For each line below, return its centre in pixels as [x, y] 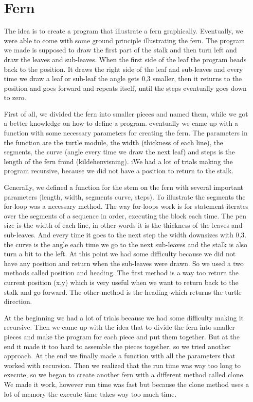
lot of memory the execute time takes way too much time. [90, 394]
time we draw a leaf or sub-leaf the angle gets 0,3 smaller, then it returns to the [123, 78]
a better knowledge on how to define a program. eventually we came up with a [121, 123]
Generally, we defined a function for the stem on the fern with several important [124, 187]
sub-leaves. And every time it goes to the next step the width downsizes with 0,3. [125, 234]
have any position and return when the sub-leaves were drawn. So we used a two [124, 263]
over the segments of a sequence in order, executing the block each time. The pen [125, 215]
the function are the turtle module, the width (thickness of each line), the [114, 142]
